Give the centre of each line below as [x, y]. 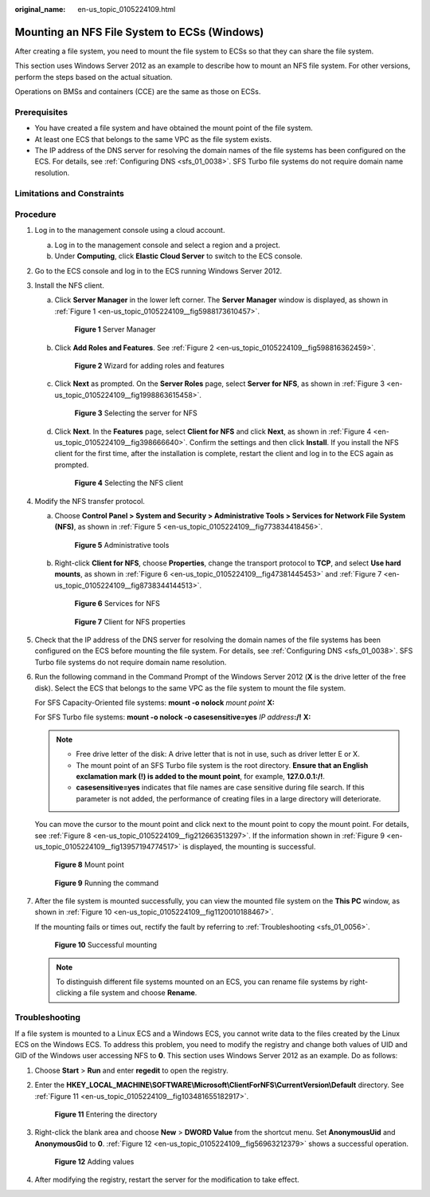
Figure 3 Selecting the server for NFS [136, 413]
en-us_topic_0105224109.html [127, 9]
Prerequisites [41, 112]
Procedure [35, 215]
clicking [69, 993]
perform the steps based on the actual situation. [94, 77]
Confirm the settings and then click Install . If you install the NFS [294, 442]
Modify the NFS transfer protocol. [90, 501]
